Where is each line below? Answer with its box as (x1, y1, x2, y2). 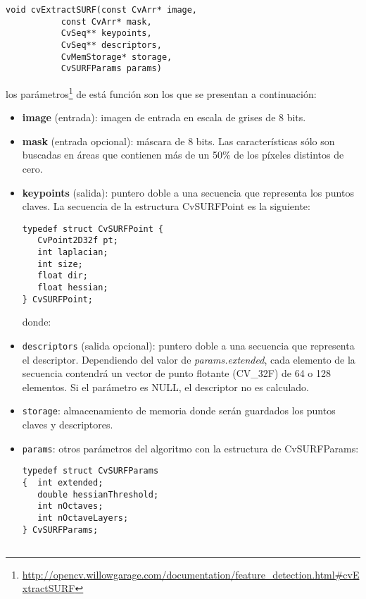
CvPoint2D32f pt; (37, 235, 118, 246)
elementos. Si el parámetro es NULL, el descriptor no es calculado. (22, 379, 309, 394)
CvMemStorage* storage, (61, 51, 172, 62)
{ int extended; (22, 477, 103, 488)
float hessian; (37, 283, 108, 293)
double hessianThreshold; (37, 489, 159, 500)
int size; (37, 259, 83, 269)
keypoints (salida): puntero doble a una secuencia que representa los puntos (22, 185, 354, 199)
